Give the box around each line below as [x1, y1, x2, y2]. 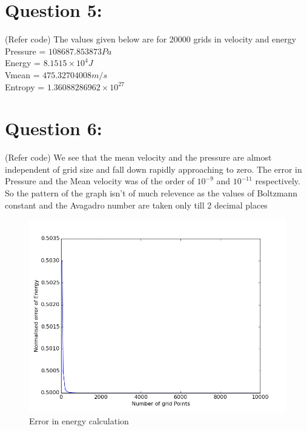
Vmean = [5, 68, 40, 81]
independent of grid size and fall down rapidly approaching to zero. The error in [5, 162, 302, 175]
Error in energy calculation [29, 414, 129, 427]
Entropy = [5, 80, 45, 93]
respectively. [255, 175, 300, 187]
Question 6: [5, 116, 102, 141]
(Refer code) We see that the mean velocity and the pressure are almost [5, 151, 272, 164]
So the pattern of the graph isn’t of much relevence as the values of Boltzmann [5, 187, 298, 199]
